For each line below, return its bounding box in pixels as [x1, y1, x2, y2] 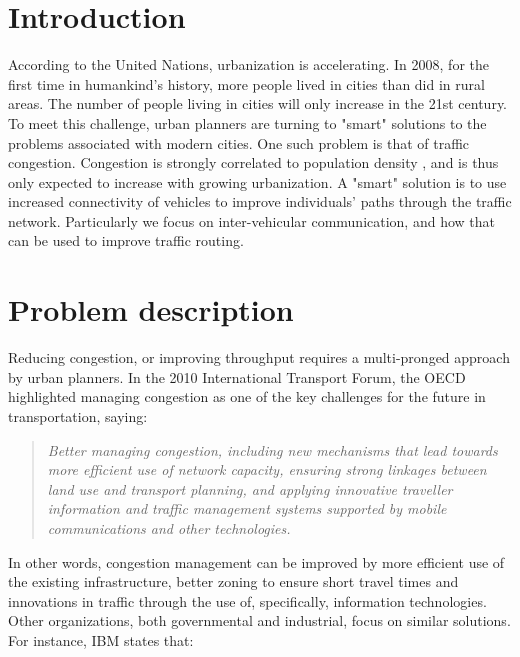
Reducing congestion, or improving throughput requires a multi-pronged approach [8, 347, 510, 368]
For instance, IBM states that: [8, 629, 194, 650]
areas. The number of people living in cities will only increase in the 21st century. [8, 93, 508, 114]
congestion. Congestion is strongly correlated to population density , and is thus [8, 152, 499, 173]
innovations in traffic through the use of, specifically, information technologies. [8, 590, 487, 611]
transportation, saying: [8, 405, 148, 426]
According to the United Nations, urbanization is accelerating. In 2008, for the [8, 54, 489, 75]
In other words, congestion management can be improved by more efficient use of [8, 551, 505, 572]
